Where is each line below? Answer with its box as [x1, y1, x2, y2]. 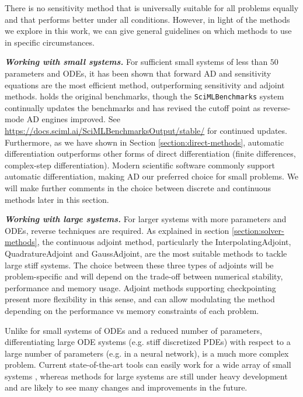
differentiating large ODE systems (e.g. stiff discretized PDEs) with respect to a [5, 336, 291, 348]
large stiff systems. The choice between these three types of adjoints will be [5, 258, 274, 271]
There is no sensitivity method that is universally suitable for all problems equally [5, 2, 299, 13]
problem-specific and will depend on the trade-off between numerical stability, [5, 270, 283, 282]
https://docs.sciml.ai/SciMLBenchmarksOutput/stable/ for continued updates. [5, 125, 287, 136]
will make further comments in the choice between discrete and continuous [5, 181, 271, 194]
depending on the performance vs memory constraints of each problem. [5, 304, 259, 316]
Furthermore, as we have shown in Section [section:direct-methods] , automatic [5, 136, 284, 148]
